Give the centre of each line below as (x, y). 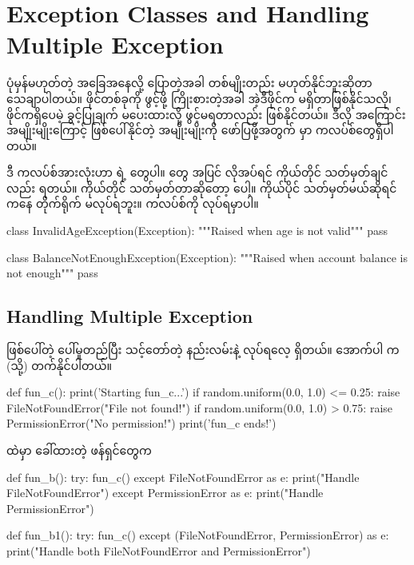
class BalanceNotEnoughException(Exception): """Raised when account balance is (207, 257)
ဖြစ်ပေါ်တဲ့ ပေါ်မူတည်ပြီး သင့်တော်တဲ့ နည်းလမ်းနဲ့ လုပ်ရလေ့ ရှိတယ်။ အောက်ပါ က (203, 350)
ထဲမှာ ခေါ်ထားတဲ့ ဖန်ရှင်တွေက (79, 450)
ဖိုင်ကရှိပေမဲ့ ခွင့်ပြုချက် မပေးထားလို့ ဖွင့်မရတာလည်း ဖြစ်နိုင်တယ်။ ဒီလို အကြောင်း (206, 114)
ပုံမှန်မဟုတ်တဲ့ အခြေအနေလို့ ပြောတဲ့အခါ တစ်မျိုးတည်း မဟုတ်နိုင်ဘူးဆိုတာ (189, 83)
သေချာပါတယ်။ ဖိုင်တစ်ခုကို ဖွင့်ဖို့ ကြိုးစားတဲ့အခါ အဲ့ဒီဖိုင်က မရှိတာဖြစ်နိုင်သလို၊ (199, 98)
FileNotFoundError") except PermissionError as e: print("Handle (165, 493)
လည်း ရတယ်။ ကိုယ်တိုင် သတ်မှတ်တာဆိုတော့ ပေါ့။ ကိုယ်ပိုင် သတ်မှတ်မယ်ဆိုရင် (202, 187)
